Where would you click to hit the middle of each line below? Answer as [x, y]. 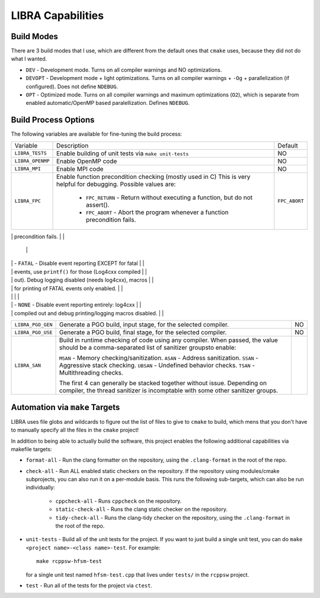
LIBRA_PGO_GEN [33, 324]
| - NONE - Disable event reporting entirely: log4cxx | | [76, 305]
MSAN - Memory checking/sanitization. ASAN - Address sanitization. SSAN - [159, 358]
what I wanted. [29, 59]
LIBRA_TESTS [31, 153]
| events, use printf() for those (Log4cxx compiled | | [79, 271]
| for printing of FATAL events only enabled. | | [67, 288]
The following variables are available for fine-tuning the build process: [97, 134]
